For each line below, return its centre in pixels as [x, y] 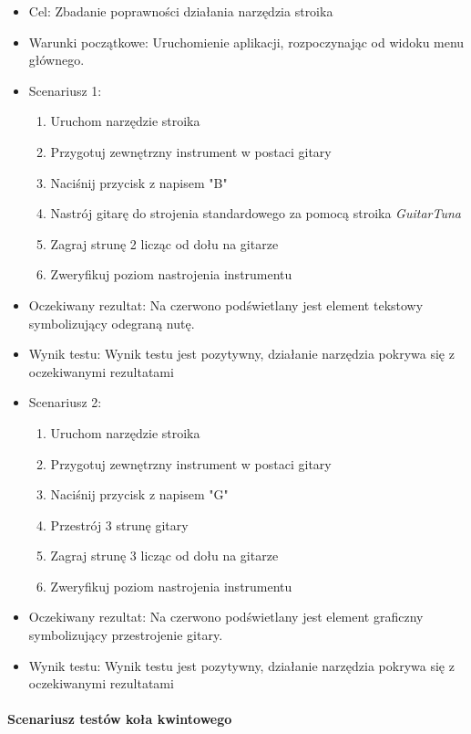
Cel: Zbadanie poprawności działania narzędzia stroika [181, 11]
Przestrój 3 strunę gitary [119, 524]
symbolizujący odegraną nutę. [112, 323]
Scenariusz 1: [65, 90]
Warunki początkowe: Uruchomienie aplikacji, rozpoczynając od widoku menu [246, 42]
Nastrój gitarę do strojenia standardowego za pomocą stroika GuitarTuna [256, 213]
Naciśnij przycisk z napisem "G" [139, 494]
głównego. [56, 60]
